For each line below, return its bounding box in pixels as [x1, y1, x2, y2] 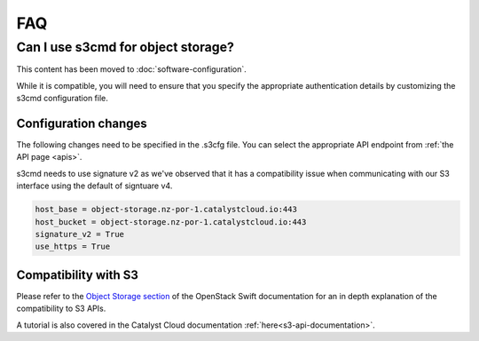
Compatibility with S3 [16, 267, 139, 282]
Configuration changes [16, 115, 148, 131]
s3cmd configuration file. [16, 93, 108, 104]
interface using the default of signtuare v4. [16, 180, 173, 191]
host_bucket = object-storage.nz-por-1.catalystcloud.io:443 [35, 217, 307, 226]
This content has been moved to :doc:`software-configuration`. [16, 64, 247, 75]
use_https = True [35, 242, 111, 252]
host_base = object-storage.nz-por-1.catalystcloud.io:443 [35, 204, 297, 215]
